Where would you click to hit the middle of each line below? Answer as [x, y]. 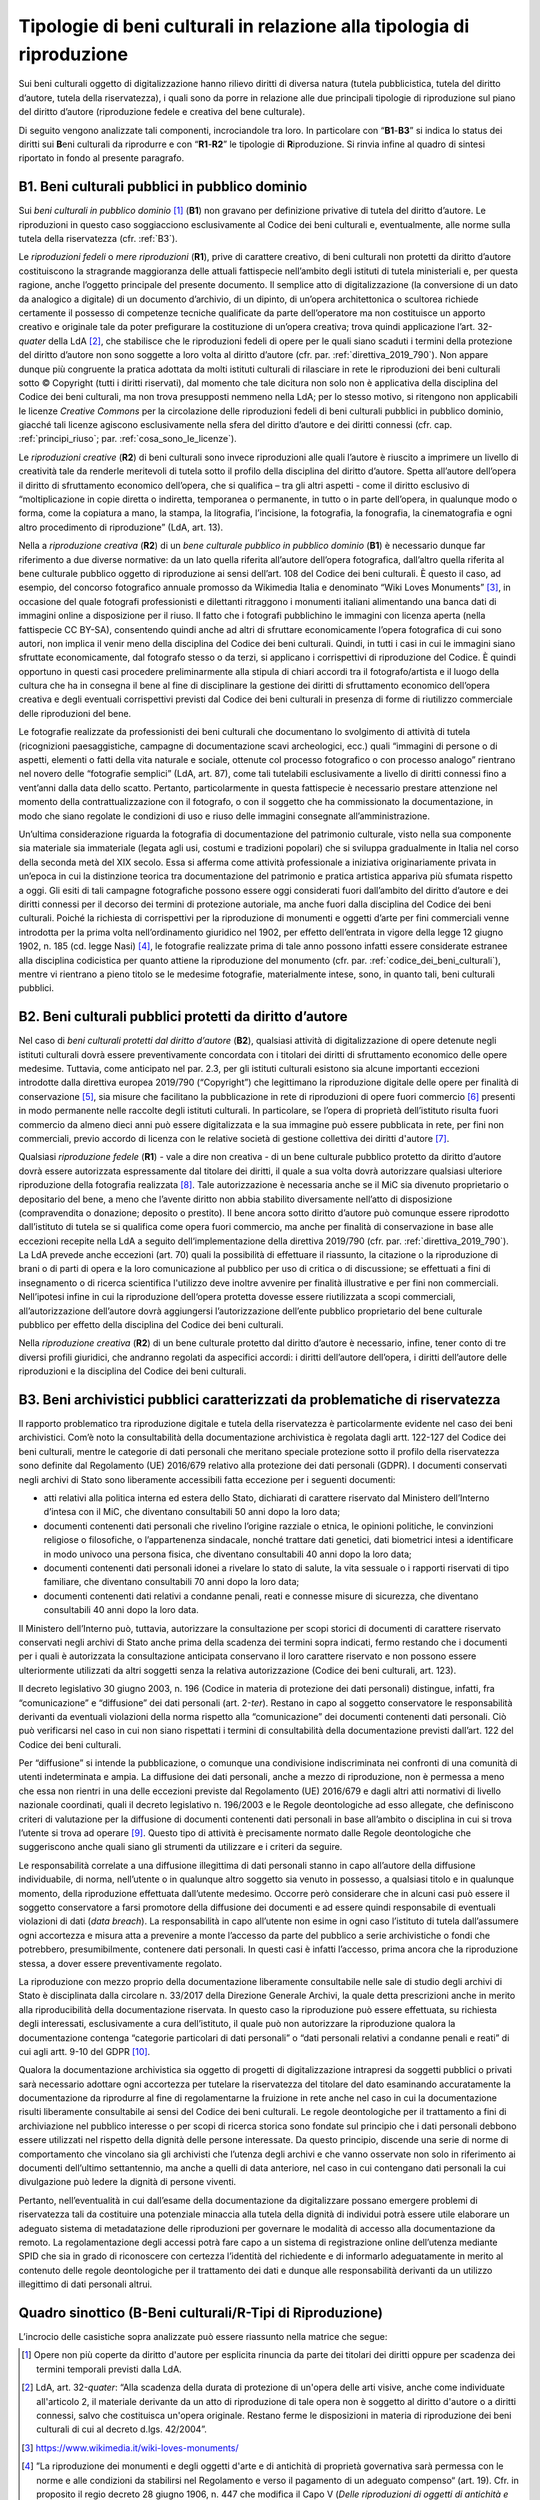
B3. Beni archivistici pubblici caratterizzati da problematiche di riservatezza [259, 1399]
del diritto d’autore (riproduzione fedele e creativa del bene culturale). [161, 112]
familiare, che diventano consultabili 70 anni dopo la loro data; [171, 1582]
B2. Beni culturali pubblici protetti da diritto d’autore [183, 1016]
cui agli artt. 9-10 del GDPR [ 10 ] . [84, 2051]
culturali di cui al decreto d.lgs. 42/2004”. [121, 2429]
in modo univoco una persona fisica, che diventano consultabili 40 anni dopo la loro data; [227, 1554]
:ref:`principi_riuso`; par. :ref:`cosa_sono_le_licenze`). [127, 439]
